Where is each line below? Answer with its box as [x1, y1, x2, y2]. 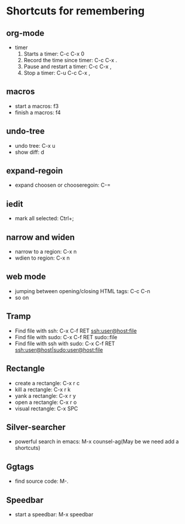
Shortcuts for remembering [6, 4, 145, 18]
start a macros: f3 [14, 102, 59, 109]
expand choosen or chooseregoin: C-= [14, 181, 111, 189]
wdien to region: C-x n [14, 254, 70, 261]
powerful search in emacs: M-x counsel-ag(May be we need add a [14, 438, 179, 445]
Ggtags [6, 462, 35, 472]
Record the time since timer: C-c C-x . [23, 57, 118, 63]
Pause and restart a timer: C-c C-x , [23, 63, 112, 70]
